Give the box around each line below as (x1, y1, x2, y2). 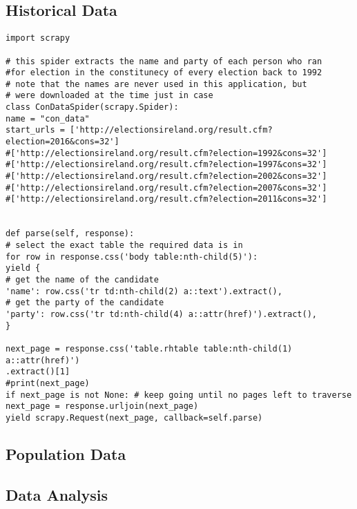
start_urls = (6, 125, 65, 135)
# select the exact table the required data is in (6, 240, 243, 251)
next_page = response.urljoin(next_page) (6, 401, 199, 412)
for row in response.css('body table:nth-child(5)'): (6, 251, 258, 262)
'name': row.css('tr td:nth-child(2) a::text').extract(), (6, 286, 282, 296)
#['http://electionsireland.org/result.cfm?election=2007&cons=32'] (6, 182, 327, 193)
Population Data (6, 443, 126, 464)
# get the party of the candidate (6, 298, 164, 308)
